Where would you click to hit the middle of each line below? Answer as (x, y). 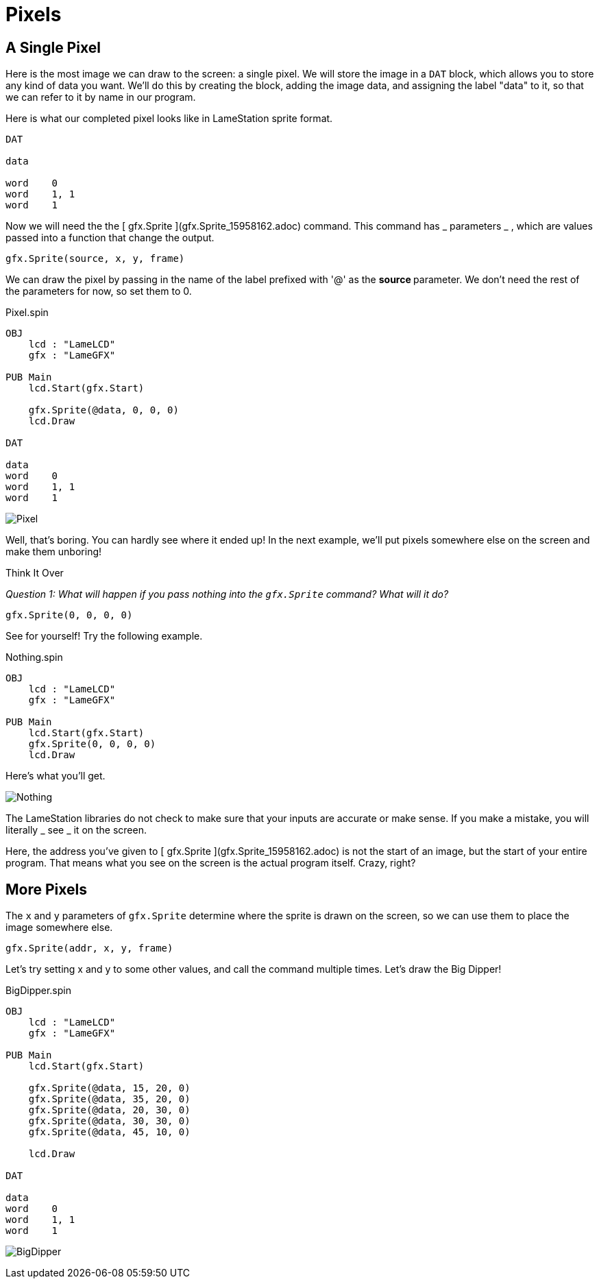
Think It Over (35, 573)
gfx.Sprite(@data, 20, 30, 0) (109, 1110)
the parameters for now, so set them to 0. (99, 291)
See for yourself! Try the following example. (104, 636)
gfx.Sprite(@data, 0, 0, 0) (103, 410)
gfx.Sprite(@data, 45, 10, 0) (109, 1132)
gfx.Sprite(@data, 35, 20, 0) (109, 1099)
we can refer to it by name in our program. (101, 97)
